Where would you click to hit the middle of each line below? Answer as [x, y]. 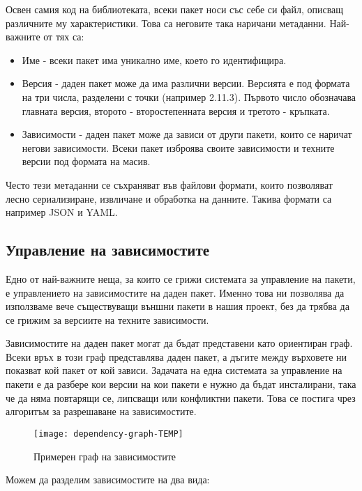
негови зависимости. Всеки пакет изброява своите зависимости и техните [178, 147]
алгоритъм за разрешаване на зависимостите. [101, 411]
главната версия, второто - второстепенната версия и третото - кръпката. [176, 110]
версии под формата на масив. [86, 161]
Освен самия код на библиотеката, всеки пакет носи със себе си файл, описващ [175, 9]
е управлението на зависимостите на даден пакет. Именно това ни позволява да [175, 292]
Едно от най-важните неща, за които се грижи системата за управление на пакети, [181, 278]
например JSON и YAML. [62, 212]
